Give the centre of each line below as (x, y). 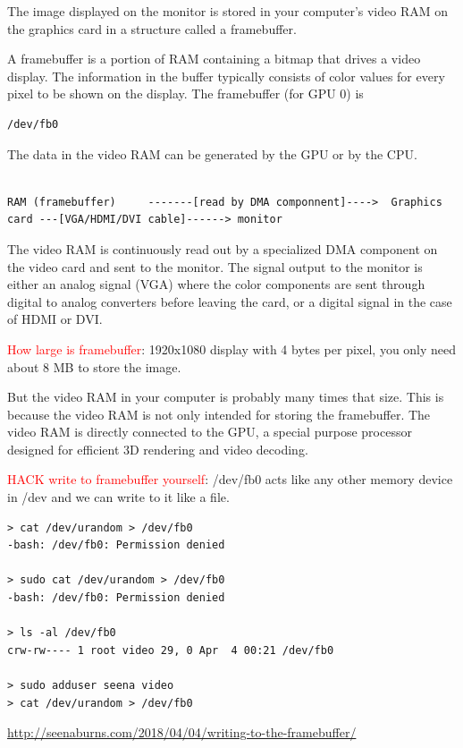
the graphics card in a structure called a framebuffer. (152, 28)
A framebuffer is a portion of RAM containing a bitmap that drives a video (214, 59)
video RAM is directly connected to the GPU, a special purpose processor (210, 432)
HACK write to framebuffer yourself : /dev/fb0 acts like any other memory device (230, 479)
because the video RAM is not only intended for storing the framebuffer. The (219, 414)
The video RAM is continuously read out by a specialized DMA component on (223, 248)
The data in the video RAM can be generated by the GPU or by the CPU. (212, 153)
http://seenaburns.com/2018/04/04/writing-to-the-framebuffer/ (182, 732)
